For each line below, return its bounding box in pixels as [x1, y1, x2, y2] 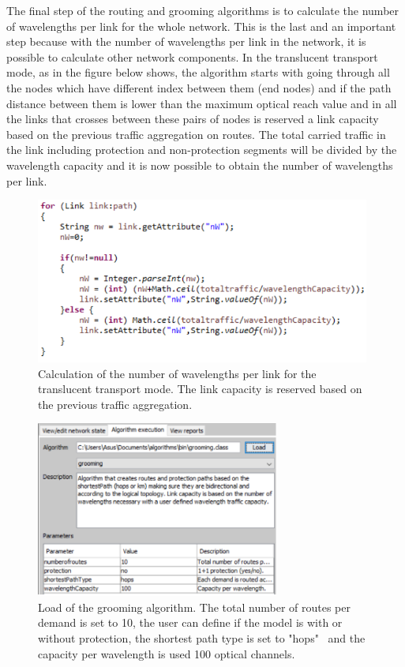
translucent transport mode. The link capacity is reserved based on [38, 380, 362, 397]
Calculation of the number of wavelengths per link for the [38, 365, 317, 381]
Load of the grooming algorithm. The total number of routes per [38, 598, 351, 615]
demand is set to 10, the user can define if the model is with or [38, 614, 343, 631]
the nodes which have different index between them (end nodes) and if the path [6, 79, 392, 96]
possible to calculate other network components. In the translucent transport [6, 48, 378, 65]
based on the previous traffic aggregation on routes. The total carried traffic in [6, 126, 386, 142]
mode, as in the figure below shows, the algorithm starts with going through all [6, 64, 390, 81]
